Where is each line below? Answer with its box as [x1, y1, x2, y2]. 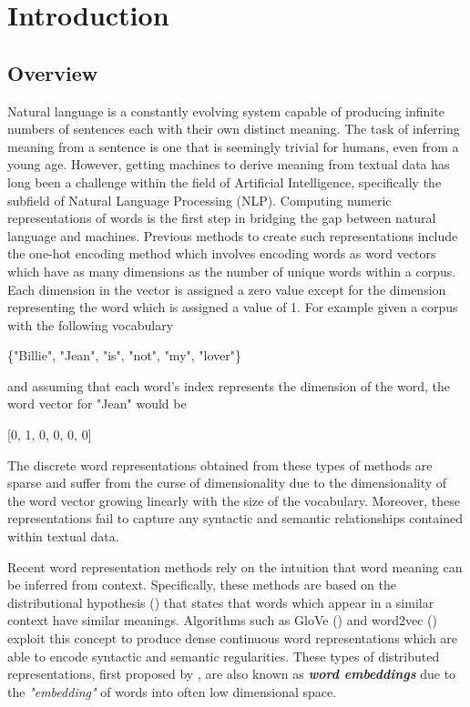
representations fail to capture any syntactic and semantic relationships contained [7, 509, 463, 528]
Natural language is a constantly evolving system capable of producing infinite [7, 101, 444, 120]
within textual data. [7, 527, 119, 546]
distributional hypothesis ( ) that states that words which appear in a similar [7, 592, 434, 611]
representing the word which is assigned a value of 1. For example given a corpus [7, 298, 458, 317]
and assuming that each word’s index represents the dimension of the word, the [7, 376, 450, 395]
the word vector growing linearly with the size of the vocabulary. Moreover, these [7, 490, 461, 510]
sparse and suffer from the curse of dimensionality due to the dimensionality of [7, 473, 447, 492]
